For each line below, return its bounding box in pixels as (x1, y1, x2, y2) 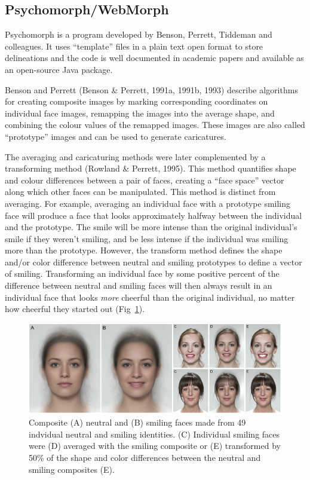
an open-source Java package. (5, 63, 113, 75)
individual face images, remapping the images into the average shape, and (5, 106, 275, 119)
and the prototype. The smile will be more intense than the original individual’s (5, 221, 297, 233)
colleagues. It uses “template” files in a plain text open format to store (5, 39, 263, 52)
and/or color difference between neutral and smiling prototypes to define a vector (5, 255, 302, 268)
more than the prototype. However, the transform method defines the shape (5, 244, 283, 256)
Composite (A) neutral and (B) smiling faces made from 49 (29, 416, 246, 429)
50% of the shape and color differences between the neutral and (29, 451, 261, 464)
